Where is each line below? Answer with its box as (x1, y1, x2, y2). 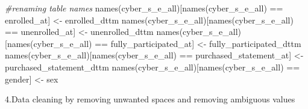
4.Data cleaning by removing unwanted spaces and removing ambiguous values (5, 93, 295, 105)
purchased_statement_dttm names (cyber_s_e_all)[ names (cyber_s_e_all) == (5, 60, 300, 73)
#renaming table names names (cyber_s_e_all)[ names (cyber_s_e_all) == (5, 2, 283, 14)
